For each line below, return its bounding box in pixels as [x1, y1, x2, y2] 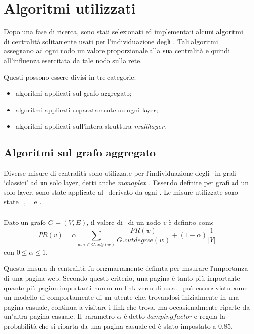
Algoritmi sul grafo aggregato [4, 145, 156, 160]
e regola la [194, 311, 225, 321]
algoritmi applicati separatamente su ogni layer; [15, 104, 158, 114]
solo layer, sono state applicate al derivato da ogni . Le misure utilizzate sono [4, 187, 238, 197]
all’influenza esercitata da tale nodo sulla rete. [4, 55, 142, 65]
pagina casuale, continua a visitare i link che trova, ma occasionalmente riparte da [4, 301, 250, 312]
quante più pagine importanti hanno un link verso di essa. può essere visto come [4, 282, 248, 292]
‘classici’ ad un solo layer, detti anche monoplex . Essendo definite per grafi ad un [4, 177, 249, 187]
